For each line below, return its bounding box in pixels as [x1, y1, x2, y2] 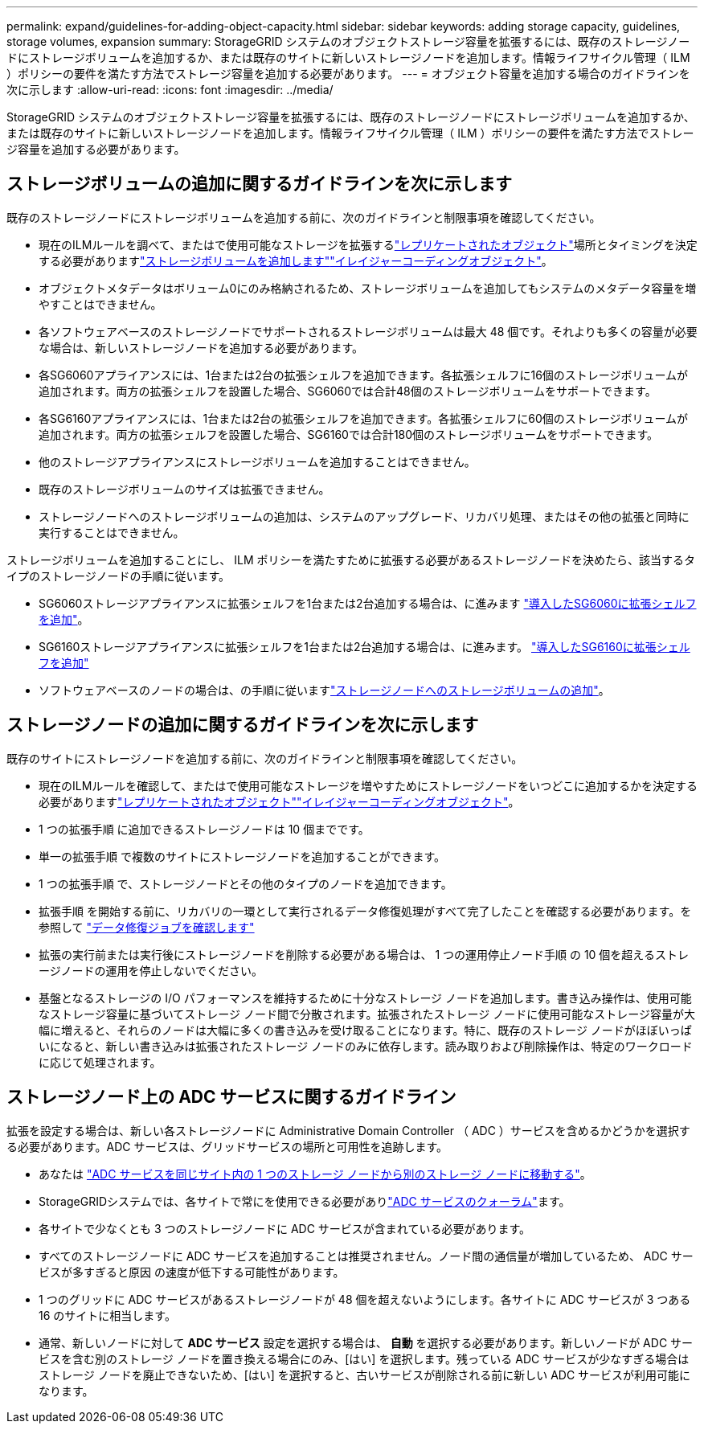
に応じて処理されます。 [39, 1055, 162, 1069]
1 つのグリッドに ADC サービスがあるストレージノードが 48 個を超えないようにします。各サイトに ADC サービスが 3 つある [39, 1292, 691, 1306]
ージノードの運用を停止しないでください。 [39, 963, 264, 977]
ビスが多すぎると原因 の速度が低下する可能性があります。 [39, 1264, 345, 1279]
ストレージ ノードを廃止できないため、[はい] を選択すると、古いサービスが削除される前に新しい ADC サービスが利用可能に [39, 1367, 691, 1382]
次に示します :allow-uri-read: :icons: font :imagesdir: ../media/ [6, 83, 334, 96]
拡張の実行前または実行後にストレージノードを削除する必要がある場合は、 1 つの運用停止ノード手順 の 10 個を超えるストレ [39, 947, 689, 961]
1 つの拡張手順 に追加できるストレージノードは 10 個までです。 [39, 822, 370, 836]
